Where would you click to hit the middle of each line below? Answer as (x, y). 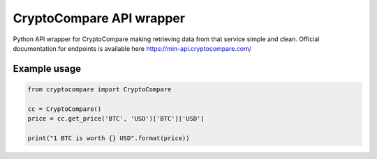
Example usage (47, 69)
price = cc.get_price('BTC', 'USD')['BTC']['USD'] (116, 119)
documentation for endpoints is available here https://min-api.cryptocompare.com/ (132, 48)
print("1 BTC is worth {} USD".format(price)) (109, 138)
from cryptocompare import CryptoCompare (99, 89)
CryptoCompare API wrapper (99, 18)
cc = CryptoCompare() (65, 109)
